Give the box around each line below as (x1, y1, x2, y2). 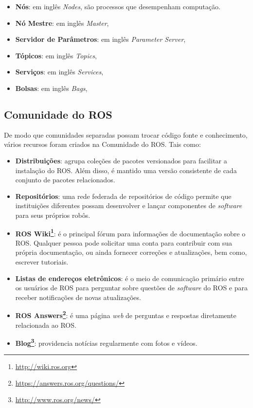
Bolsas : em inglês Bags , (15, 83, 88, 93)
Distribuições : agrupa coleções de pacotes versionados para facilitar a (15, 155, 227, 165)
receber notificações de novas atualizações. (15, 292, 141, 302)
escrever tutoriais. (15, 256, 69, 266)
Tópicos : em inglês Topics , (15, 50, 97, 60)
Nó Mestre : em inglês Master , (15, 18, 109, 28)
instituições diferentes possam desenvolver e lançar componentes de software (15, 200, 242, 211)
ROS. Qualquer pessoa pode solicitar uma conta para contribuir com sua (15, 237, 233, 248)
